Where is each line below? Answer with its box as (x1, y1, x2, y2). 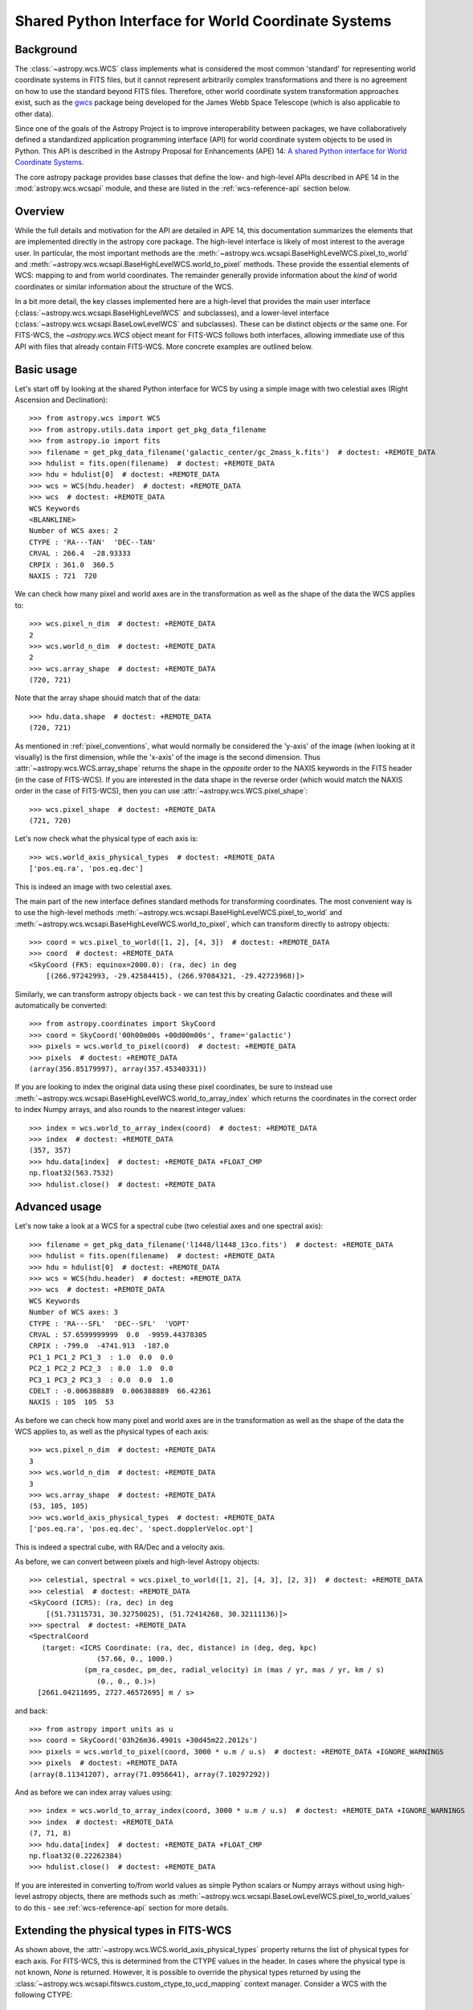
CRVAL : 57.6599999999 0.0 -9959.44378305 (29, 1330, 208, 1339)
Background (14, 43, 78, 56)
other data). (14, 109, 54, 118)
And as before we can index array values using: (14, 1787, 173, 1797)
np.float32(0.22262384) (29, 1851, 123, 1860)
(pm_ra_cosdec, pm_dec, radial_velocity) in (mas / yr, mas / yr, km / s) (84, 1665, 385, 1675)
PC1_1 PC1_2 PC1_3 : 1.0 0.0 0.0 (29, 1352, 173, 1362)
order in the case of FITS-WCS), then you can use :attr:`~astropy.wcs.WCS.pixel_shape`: (14, 786, 308, 796)
